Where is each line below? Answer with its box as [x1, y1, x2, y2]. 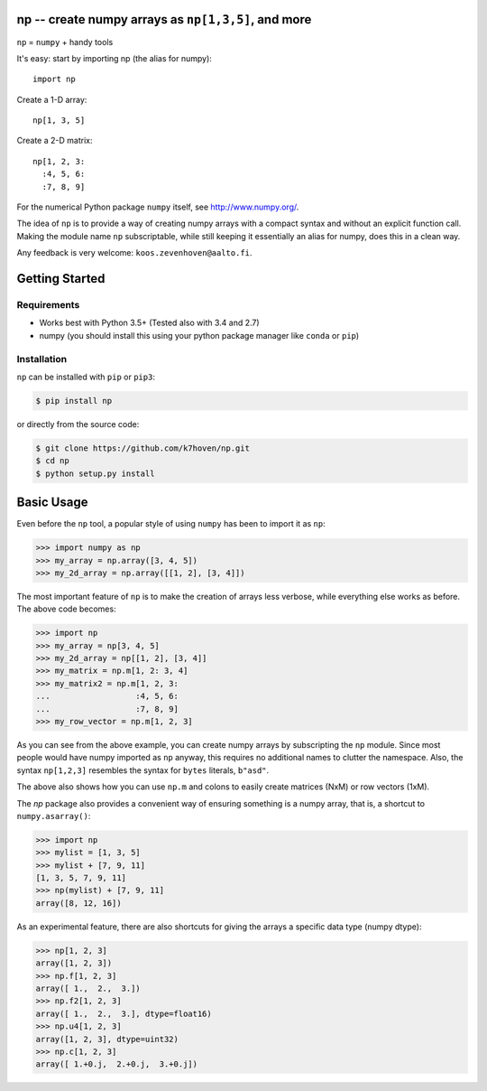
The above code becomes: [16, 603, 116, 614]
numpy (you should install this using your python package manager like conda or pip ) [39, 330, 360, 340]
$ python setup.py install [35, 468, 155, 479]
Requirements [16, 298, 80, 311]
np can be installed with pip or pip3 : [16, 371, 155, 382]
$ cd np [35, 456, 69, 466]
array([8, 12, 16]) [35, 898, 122, 908]
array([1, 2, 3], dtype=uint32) [35, 1034, 179, 1044]
